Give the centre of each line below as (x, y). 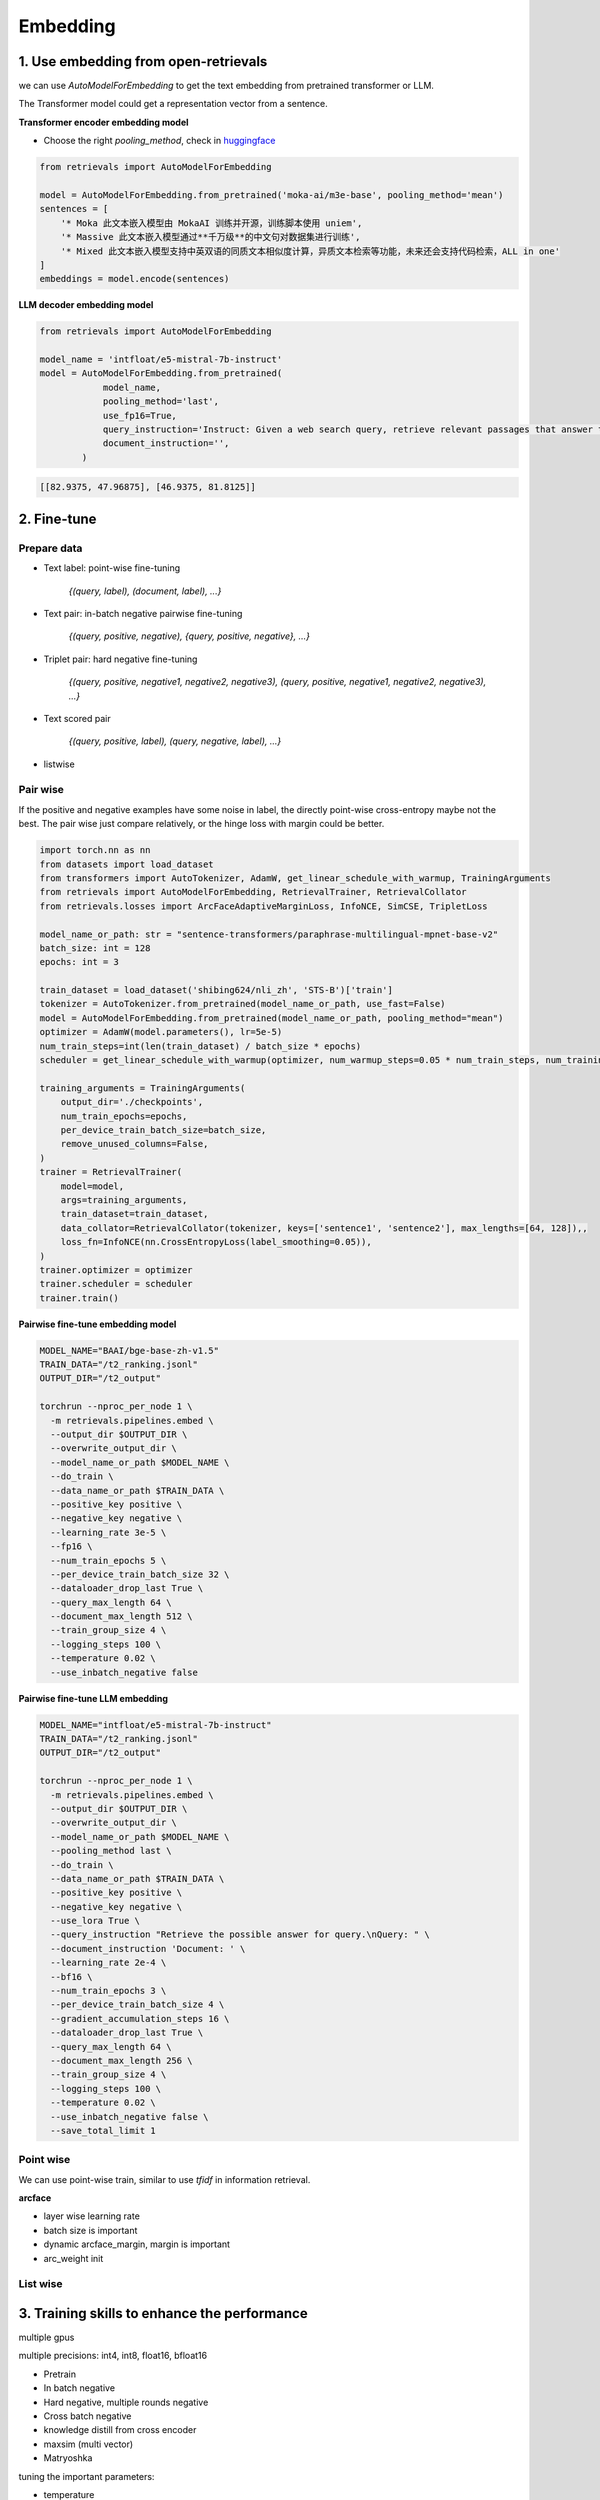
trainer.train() (79, 1298)
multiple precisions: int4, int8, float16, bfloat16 (113, 2356)
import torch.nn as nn (95, 850)
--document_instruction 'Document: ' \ (148, 1948)
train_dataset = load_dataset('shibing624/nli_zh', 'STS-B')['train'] (216, 990)
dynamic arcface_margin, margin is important (136, 2244)
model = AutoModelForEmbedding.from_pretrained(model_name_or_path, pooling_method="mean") (271, 1018)
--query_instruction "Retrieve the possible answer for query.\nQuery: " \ (240, 1934)
